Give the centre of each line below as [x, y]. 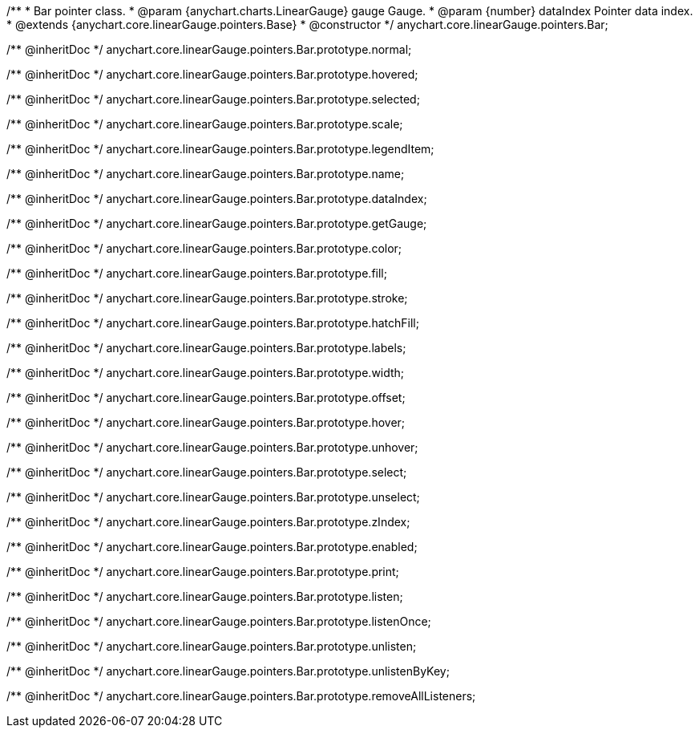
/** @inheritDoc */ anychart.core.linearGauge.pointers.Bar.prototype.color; [204, 248]
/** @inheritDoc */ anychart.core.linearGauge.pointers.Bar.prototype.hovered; [212, 74]
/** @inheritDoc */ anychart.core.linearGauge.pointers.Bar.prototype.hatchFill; [213, 323]
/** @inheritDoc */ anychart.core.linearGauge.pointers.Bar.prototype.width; [206, 373]
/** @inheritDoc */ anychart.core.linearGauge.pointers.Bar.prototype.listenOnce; [219, 621]
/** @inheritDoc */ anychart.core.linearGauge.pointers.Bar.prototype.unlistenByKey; [228, 671]
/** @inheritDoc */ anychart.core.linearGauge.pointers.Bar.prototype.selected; [213, 99]
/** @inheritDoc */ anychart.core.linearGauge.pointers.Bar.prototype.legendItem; [220, 149]
